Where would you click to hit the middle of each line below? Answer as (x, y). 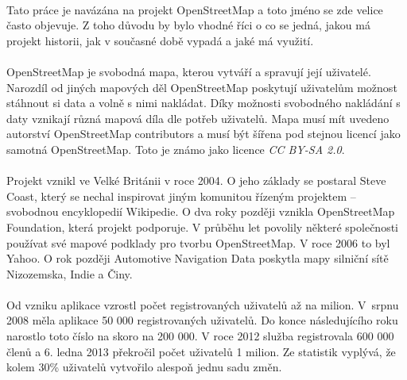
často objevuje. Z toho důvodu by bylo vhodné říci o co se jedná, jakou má (188, 25)
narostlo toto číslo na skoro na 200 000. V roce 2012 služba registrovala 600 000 (200, 336)
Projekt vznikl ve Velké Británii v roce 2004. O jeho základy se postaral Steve (196, 180)
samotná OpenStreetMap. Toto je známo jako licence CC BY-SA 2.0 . (176, 149)
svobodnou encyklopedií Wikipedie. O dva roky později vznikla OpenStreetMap (201, 211)
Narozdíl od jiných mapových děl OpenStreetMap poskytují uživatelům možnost (202, 87)
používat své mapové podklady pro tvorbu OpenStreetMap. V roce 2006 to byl (198, 242)
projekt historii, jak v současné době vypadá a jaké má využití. (160, 40)
